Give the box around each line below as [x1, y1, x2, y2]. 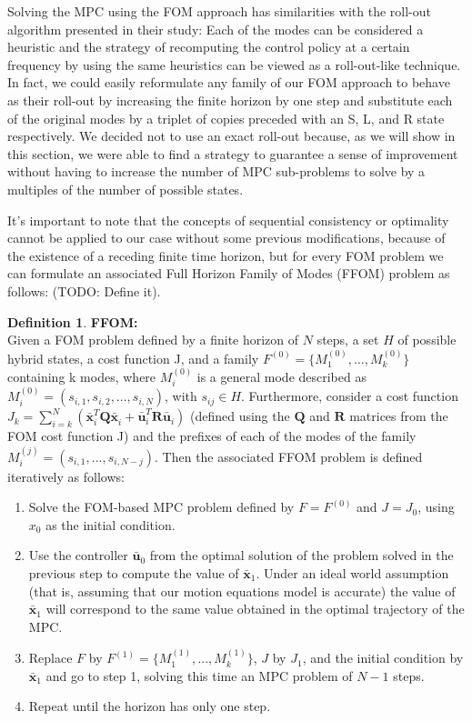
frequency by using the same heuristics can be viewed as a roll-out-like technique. [7, 55, 461, 74]
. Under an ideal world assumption [256, 563, 449, 582]
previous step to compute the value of [28, 563, 239, 582]
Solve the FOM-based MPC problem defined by [28, 497, 295, 516]
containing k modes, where [7, 366, 156, 386]
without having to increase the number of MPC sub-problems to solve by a [7, 162, 426, 181]
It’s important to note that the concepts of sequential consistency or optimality [7, 210, 449, 229]
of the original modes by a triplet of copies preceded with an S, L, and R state [7, 108, 445, 127]
